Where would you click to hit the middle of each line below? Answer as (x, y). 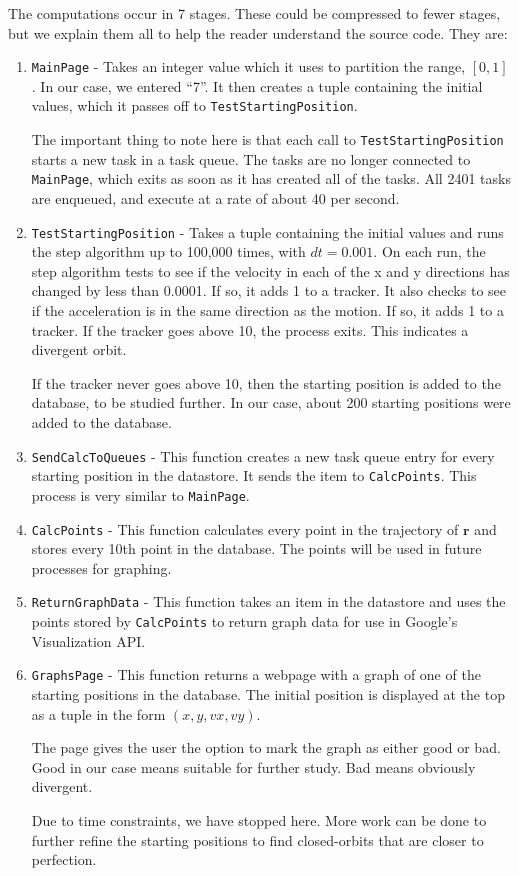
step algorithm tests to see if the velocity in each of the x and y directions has (270, 270)
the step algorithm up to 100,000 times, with (168, 251)
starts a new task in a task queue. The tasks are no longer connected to (251, 158)
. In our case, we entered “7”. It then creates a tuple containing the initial (257, 85)
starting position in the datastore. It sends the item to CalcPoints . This (254, 475)
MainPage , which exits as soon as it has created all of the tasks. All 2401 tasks (271, 178)
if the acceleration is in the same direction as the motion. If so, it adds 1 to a (267, 310)
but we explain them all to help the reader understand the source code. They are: (258, 32)
